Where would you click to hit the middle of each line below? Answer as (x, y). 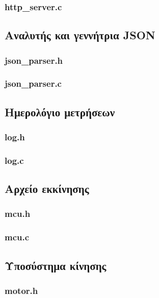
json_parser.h (34, 60)
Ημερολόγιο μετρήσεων (60, 111)
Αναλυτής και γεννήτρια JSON (80, 35)
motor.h (21, 290)
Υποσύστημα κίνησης (56, 265)
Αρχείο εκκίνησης (47, 189)
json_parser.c (33, 83)
